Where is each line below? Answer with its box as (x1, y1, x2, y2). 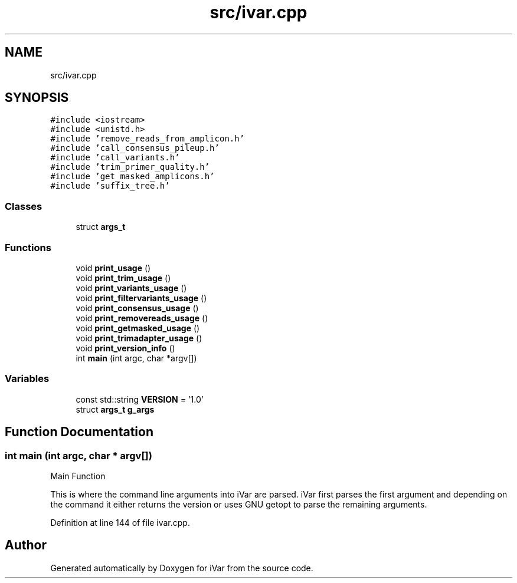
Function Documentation (5, 424, 153, 440)
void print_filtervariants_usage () (76, 292, 207, 303)
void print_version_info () (76, 342, 175, 353)
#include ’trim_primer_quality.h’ (50, 162, 210, 172)
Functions (5, 241, 51, 253)
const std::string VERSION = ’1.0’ (76, 394, 204, 404)
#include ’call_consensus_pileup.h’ (50, 143, 220, 153)
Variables (5, 373, 50, 385)
